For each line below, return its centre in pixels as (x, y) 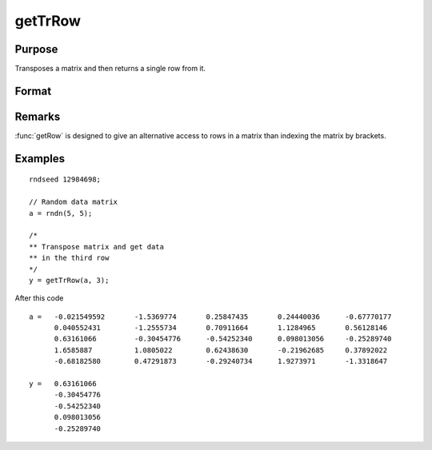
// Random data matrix (74, 202)
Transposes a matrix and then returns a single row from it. (110, 69)
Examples (40, 159)
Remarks (38, 116)
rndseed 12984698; (65, 179)
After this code (39, 298)
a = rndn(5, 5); (61, 213)
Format (33, 91)
